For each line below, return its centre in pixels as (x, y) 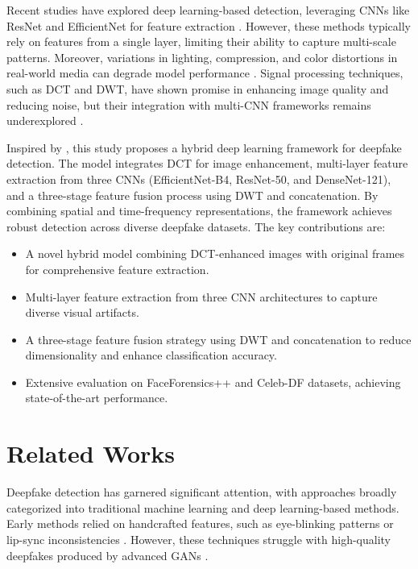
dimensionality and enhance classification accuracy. (151, 355)
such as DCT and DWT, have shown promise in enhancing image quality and (198, 88)
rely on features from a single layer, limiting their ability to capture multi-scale (201, 42)
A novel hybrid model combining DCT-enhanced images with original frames (215, 253)
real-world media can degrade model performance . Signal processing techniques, (205, 73)
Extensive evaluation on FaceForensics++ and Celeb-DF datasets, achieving (213, 382)
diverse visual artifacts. (82, 312)
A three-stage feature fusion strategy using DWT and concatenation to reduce (218, 339)
